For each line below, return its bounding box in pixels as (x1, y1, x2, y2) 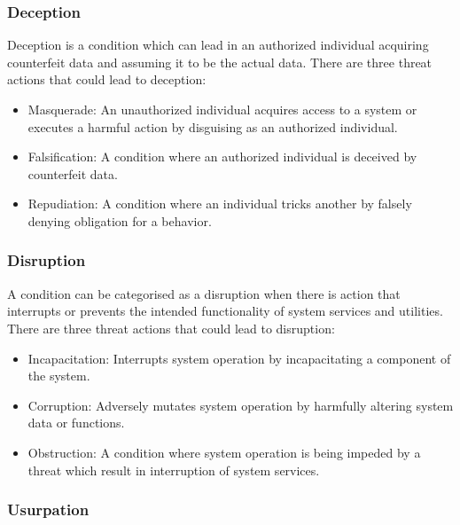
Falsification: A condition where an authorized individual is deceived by (27, 147, 417, 166)
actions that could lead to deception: (7, 70, 207, 89)
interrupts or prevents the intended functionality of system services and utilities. (7, 302, 443, 320)
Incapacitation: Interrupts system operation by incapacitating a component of (27, 349, 451, 367)
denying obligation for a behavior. (27, 211, 212, 230)
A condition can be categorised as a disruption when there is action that (7, 284, 401, 302)
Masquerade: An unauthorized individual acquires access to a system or (27, 100, 417, 118)
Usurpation (7, 498, 90, 521)
